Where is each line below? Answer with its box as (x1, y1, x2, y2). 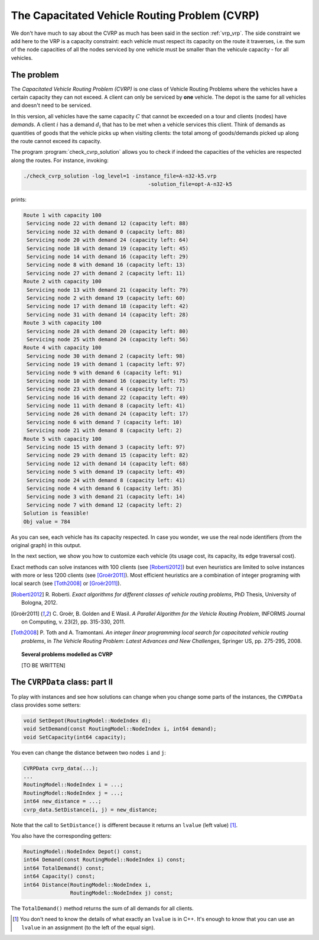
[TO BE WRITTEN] (21, 661, 66, 668)
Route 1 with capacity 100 (23, 212, 102, 219)
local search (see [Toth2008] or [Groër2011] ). (11, 580, 121, 587)
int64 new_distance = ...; (23, 798, 102, 805)
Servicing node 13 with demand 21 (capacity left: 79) (27, 286, 189, 293)
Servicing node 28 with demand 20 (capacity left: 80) (27, 328, 189, 334)
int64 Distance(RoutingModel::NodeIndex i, (23, 881, 152, 888)
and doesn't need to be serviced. (11, 102, 92, 109)
